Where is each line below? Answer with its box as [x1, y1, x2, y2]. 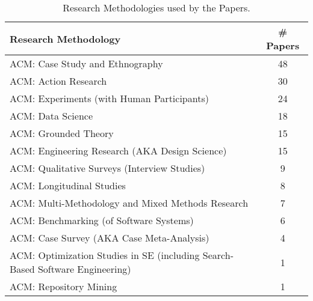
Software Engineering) [37, 262, 131, 276]
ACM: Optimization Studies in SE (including [10, 248, 200, 262]
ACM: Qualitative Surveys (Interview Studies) [10, 161, 205, 175]
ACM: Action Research [10, 74, 107, 88]
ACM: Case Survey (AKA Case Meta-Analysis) [10, 231, 209, 245]
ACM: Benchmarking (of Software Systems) [10, 213, 194, 227]
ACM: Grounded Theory [10, 126, 114, 140]
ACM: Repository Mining [10, 279, 117, 293]
